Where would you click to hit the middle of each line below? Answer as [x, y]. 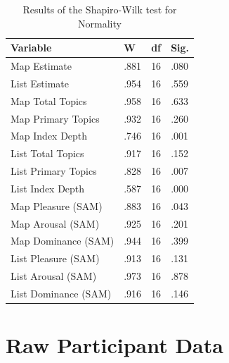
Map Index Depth [49, 136]
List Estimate [40, 83]
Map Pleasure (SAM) [57, 205]
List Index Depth [48, 188]
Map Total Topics [49, 100]
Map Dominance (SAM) [63, 241]
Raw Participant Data [115, 345]
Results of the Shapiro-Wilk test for [100, 9]
